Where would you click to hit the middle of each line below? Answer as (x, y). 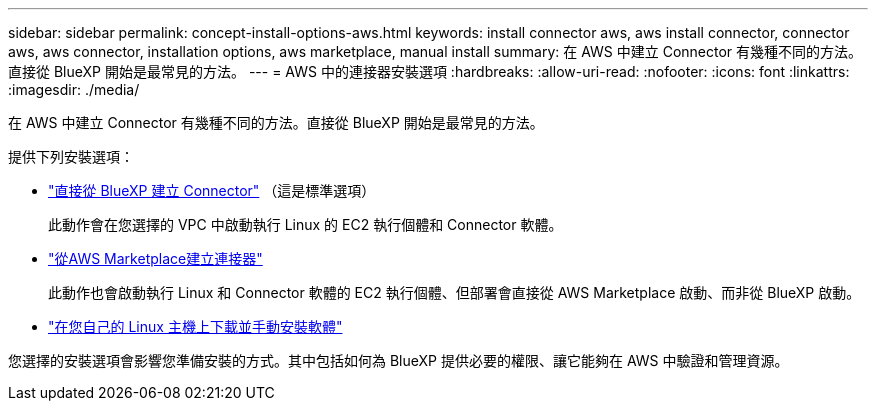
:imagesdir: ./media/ (74, 89)
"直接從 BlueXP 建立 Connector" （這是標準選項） (212, 190)
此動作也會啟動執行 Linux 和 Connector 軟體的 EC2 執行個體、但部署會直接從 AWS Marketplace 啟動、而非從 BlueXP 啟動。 (454, 292)
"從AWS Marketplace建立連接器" (155, 258)
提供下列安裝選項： (71, 156)
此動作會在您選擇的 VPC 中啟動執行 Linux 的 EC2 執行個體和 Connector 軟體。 (305, 224)
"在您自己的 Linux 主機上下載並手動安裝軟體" (195, 326)
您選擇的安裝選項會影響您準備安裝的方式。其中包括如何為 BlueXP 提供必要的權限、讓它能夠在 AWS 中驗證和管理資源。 (398, 360)
